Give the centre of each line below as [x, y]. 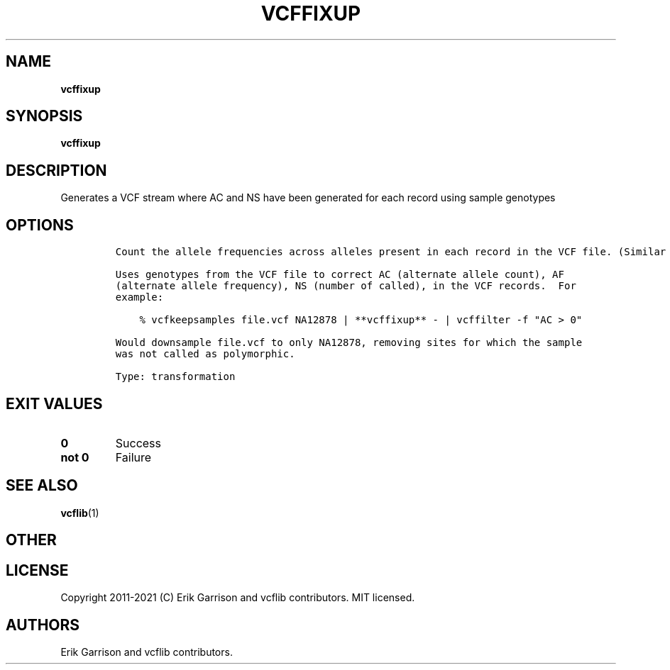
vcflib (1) [80, 513]
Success [138, 443]
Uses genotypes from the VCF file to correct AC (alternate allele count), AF [340, 275]
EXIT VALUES [54, 403]
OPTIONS [40, 225]
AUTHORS [43, 625]
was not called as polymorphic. [205, 354]
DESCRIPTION [56, 170]
